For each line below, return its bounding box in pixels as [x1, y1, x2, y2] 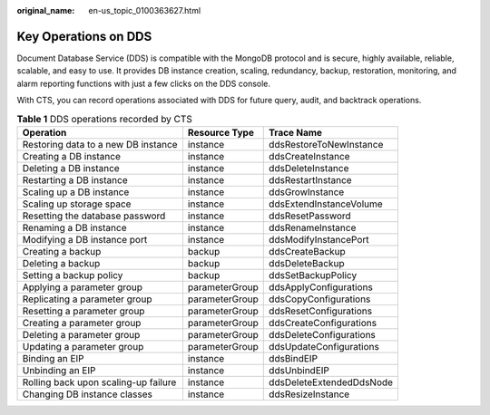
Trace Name [269, 126, 322, 139]
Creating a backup [22, 245, 102, 257]
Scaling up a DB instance [22, 186, 130, 198]
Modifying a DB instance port [22, 233, 148, 246]
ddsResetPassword [269, 209, 351, 222]
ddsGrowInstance [269, 186, 345, 198]
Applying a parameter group [22, 281, 143, 294]
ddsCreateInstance [269, 150, 350, 162]
